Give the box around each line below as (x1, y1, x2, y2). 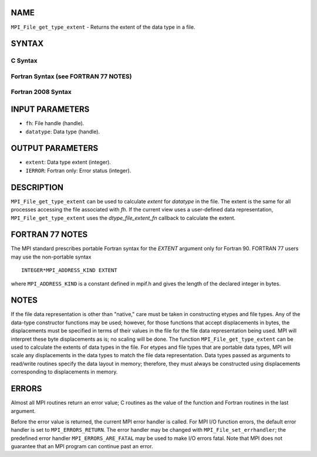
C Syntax (11, 56, 38, 65)
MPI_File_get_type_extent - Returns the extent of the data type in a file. (11, 23, 195, 31)
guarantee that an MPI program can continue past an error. (11, 443, 153, 450)
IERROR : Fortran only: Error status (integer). (25, 167, 131, 174)
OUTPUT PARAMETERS (11, 143, 99, 153)
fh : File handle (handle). (25, 120, 85, 127)
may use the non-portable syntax (11, 253, 92, 260)
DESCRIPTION (11, 182, 64, 192)
